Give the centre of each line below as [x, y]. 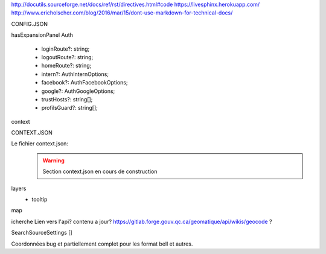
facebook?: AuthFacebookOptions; [85, 83]
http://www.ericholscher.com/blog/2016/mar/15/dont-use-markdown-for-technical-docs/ [122, 13]
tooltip [40, 200]
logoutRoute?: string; [67, 57]
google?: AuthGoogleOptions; [78, 91]
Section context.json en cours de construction [100, 171]
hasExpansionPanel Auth [42, 35]
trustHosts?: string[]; [67, 99]
